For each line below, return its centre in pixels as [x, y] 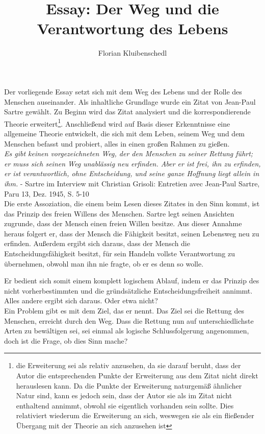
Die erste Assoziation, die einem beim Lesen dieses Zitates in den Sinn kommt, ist [132, 203]
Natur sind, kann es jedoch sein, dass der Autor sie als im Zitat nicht [124, 395]
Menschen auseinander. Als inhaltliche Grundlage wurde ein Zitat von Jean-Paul [130, 101]
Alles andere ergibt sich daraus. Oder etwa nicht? [81, 300]
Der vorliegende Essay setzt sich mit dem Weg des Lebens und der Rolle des [123, 91]
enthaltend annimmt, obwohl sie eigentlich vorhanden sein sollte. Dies [125, 405]
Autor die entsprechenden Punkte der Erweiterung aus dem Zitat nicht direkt [137, 375]
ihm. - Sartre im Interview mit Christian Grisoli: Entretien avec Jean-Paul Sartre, [132, 183]
